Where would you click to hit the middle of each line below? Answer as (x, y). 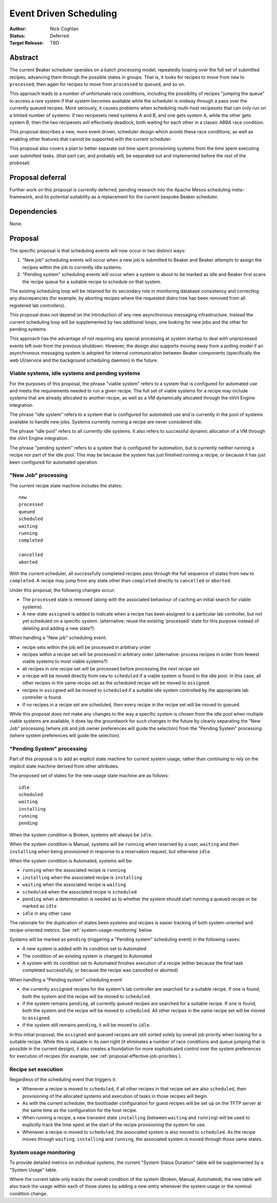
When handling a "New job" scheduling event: (58, 638)
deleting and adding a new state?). (59, 628)
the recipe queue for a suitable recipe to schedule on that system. (92, 282)
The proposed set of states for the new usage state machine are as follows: (89, 776)
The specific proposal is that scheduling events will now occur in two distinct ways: (97, 251)
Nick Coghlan (64, 29)
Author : (18, 29)
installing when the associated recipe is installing (82, 877)
